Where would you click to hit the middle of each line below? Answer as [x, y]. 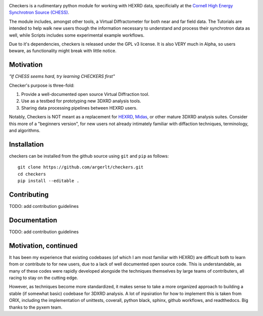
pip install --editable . [49, 181]
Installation [26, 144]
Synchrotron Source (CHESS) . [39, 13]
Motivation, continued [43, 246]
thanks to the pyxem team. [36, 307]
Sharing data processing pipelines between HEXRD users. [79, 108]
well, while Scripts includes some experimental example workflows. [77, 35]
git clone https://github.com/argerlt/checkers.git [81, 167]
